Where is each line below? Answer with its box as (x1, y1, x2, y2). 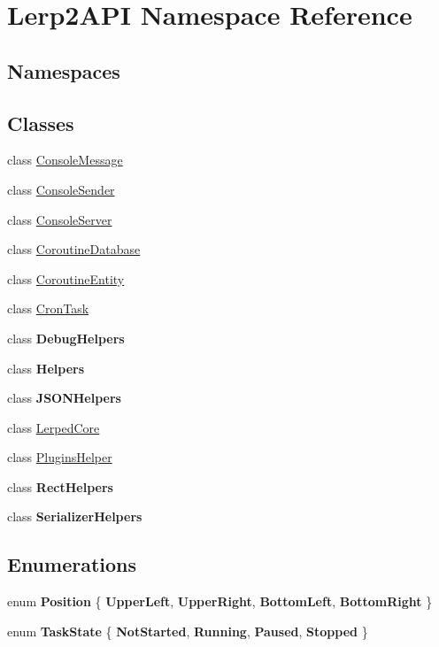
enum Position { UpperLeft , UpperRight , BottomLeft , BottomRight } (7, 592, 433, 611)
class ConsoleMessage (7, 150, 123, 169)
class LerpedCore (7, 418, 100, 436)
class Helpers (7, 358, 85, 377)
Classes (7, 109, 74, 136)
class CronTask (7, 299, 89, 318)
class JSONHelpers (7, 389, 121, 407)
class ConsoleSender (7, 180, 115, 198)
